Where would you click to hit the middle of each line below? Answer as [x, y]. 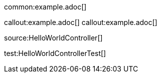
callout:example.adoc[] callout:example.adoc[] [81, 22]
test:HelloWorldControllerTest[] [55, 53]
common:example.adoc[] [45, 7]
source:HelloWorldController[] [53, 38]
